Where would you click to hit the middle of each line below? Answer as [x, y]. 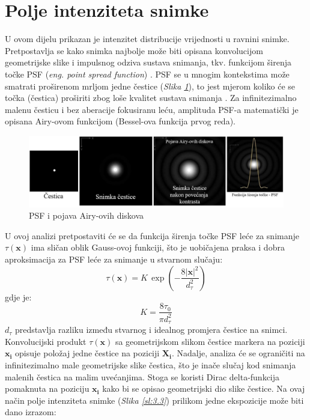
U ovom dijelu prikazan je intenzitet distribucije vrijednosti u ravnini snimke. [147, 39]
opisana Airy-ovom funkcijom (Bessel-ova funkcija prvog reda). [120, 121]
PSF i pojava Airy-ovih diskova [87, 215]
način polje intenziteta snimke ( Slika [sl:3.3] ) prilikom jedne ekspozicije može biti [154, 400]
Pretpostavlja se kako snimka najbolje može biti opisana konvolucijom [134, 50]
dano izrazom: [31, 412]
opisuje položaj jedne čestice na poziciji [87, 353]
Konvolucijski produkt [46, 341]
